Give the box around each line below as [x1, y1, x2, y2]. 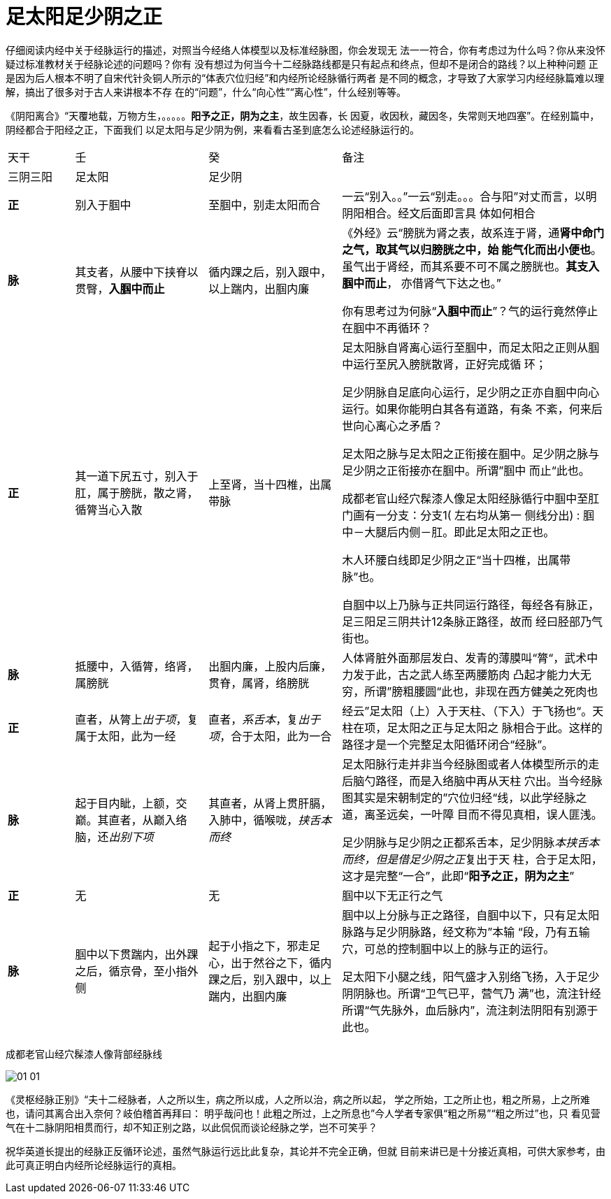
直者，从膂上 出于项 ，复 [75, 712, 199, 726]
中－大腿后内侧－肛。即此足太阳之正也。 [342, 524, 555, 539]
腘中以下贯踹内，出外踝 [75, 947, 199, 961]
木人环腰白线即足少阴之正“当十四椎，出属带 [342, 552, 571, 567]
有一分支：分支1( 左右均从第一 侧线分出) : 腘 [364, 508, 594, 522]
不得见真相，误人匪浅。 [479, 807, 603, 821]
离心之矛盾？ [375, 418, 443, 433]
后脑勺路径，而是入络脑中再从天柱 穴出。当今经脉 [342, 773, 603, 788]
